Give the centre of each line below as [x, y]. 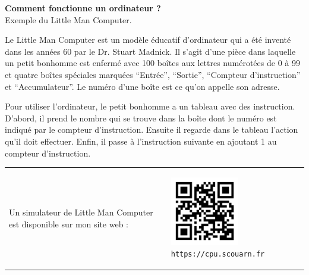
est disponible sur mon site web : [69, 224]
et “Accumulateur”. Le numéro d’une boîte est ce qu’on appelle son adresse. [142, 86]
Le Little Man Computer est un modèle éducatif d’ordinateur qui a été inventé [148, 40]
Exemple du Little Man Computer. [68, 19]
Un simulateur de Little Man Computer [81, 212]
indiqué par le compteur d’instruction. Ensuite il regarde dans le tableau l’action [152, 129]
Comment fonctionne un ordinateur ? [83, 8]
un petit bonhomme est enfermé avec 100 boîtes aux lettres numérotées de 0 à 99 [152, 63]
